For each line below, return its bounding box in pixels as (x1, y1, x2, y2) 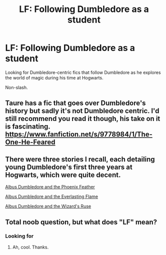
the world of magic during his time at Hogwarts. (5, 74, 103, 80)
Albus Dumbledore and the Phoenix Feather (5, 184, 95, 190)
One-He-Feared (5, 138, 56, 146)
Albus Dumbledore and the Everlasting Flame (5, 193, 98, 199)
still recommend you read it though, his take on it (5, 114, 160, 123)
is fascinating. (5, 122, 51, 131)
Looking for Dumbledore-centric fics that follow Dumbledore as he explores (5, 69, 161, 75)
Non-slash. (5, 84, 28, 90)
